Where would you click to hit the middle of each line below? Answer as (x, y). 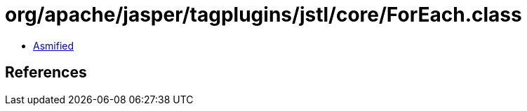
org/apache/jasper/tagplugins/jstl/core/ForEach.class (263, 15)
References (46, 73)
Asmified (54, 45)
